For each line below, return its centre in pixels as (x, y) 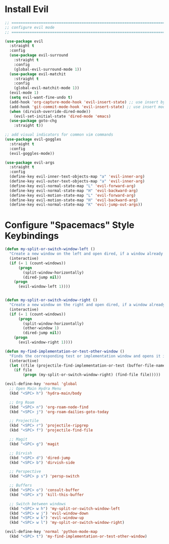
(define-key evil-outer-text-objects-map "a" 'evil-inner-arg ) (77, 182)
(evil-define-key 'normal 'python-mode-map (51, 532)
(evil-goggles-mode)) (32, 153)
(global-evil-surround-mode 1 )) (48, 69)
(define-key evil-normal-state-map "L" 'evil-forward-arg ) (73, 186)
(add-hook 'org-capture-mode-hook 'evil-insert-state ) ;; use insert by (87, 102)
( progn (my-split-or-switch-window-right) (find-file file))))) (92, 375)
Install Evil (27, 9)
